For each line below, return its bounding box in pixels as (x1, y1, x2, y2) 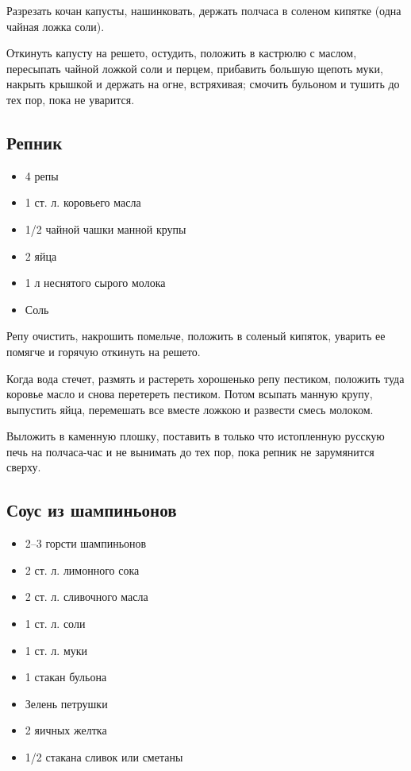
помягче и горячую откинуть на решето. (6, 343, 201, 359)
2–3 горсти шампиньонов (25, 535, 147, 552)
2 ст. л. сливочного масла (25, 588, 148, 605)
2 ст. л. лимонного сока (25, 561, 140, 578)
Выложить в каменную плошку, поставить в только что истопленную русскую (6, 428, 385, 444)
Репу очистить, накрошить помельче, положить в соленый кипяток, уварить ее (6, 327, 386, 344)
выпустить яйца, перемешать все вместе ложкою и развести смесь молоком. (6, 401, 374, 417)
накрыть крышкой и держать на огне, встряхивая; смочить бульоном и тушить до (6, 76, 400, 92)
